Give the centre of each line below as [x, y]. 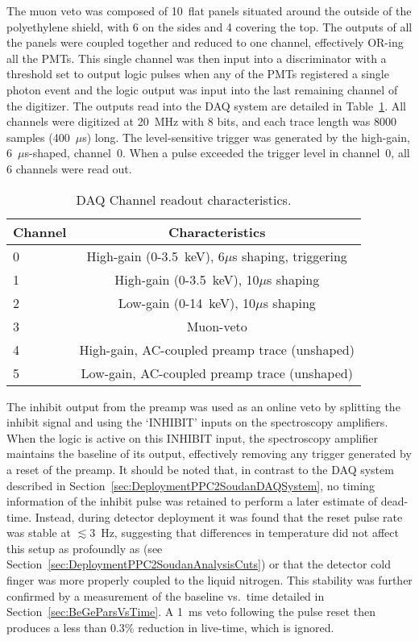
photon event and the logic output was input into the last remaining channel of [202, 89]
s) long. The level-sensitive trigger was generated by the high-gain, [246, 137]
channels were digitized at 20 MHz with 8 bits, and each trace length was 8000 [202, 121]
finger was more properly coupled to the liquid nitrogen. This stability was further [209, 580]
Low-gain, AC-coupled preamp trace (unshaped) [217, 373]
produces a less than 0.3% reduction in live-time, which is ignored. [170, 627]
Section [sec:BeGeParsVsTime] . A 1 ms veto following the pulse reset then [191, 612]
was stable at [39, 533]
